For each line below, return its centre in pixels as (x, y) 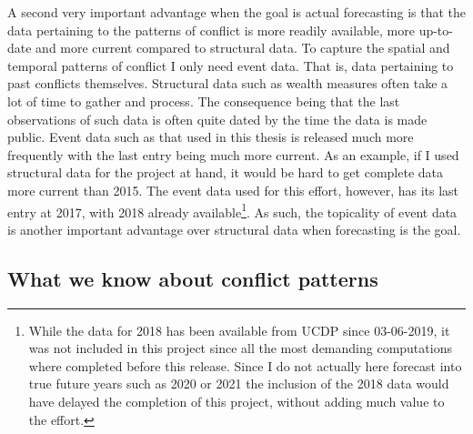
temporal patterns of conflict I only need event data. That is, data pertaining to (231, 65)
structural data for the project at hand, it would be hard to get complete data (226, 172)
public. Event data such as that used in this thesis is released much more (211, 137)
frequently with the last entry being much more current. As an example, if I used (233, 154)
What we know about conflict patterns (193, 278)
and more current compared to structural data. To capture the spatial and (243, 48)
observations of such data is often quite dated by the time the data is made (217, 119)
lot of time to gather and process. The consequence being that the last (204, 101)
